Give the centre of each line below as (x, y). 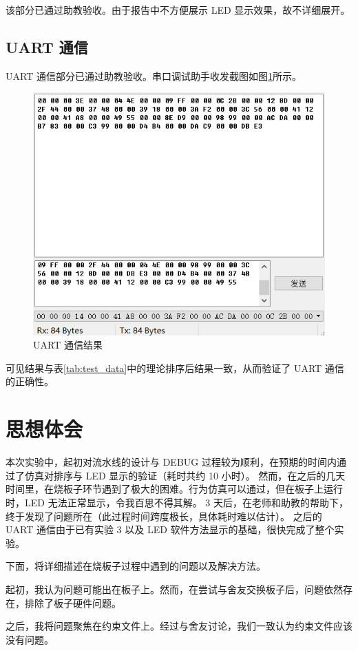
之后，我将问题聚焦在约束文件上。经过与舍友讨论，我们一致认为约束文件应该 (179, 626)
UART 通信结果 (68, 345)
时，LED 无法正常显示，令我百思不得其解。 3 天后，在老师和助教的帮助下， (177, 502)
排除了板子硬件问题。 (73, 602)
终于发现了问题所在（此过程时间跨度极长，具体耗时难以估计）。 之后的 (164, 516)
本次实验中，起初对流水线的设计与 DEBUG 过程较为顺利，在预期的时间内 (171, 462)
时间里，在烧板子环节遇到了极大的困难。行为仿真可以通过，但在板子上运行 (174, 489)
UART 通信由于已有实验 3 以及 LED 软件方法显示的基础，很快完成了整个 (170, 529)
